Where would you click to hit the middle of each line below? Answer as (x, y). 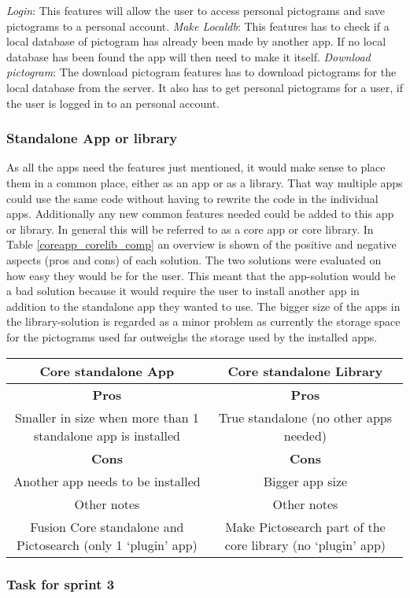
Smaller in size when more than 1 (107, 417)
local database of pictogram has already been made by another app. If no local (196, 41)
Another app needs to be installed (107, 481)
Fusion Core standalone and (107, 526)
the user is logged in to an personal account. (113, 103)
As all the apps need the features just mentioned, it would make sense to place (196, 167)
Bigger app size (305, 481)
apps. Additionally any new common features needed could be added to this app (200, 214)
